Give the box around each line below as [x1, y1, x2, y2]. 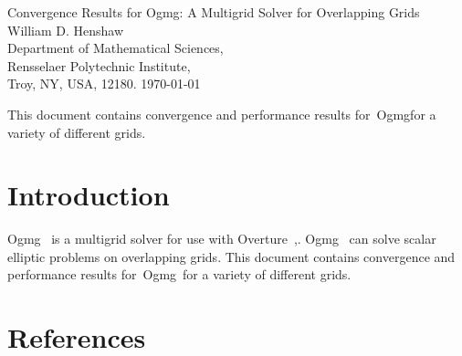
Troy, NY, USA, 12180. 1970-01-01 [7, 74, 201, 93]
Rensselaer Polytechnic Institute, [7, 56, 191, 75]
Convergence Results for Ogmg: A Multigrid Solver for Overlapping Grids [7, 3, 420, 21]
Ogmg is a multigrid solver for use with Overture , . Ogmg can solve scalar [7, 229, 436, 248]
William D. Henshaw [7, 20, 124, 39]
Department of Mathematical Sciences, [7, 38, 224, 58]
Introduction [7, 176, 170, 214]
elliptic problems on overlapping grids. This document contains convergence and [7, 246, 456, 266]
